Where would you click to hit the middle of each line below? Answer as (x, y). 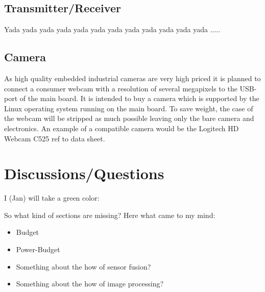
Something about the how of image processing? (90, 284)
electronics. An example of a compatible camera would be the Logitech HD (122, 128)
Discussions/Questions (84, 173)
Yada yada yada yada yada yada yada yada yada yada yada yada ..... (112, 29)
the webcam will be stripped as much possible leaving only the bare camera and (129, 118)
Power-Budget (38, 249)
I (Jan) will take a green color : (52, 198)
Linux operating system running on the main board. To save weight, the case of (129, 108)
